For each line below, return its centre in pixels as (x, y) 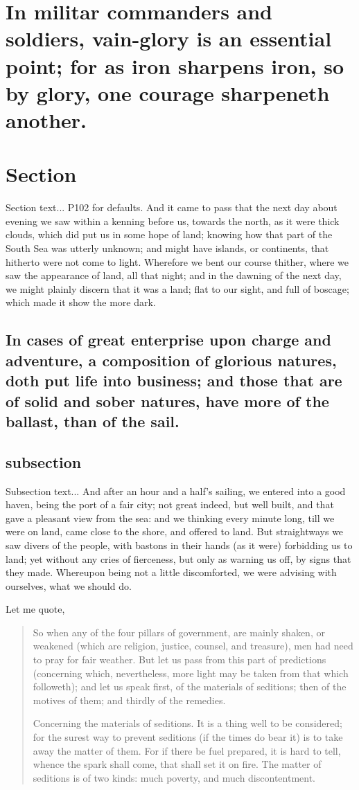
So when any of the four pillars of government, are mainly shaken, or (179, 632)
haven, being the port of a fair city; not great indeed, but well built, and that (170, 504)
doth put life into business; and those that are (174, 380)
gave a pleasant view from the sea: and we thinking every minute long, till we (170, 518)
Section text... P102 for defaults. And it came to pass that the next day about (172, 207)
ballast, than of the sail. (93, 421)
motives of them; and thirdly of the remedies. (129, 700)
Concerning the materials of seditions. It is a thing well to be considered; (187, 723)
